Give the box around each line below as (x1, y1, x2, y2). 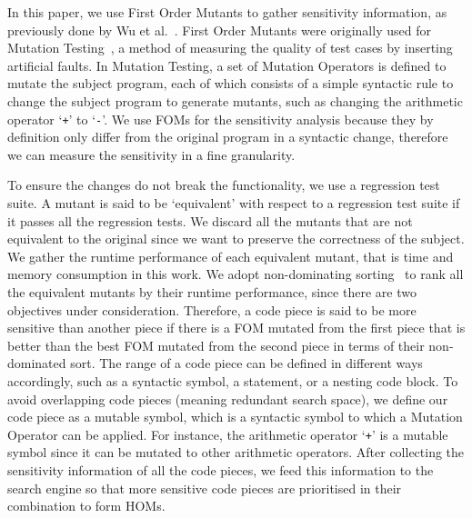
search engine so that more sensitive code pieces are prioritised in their (7, 478, 402, 497)
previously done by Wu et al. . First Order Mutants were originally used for (7, 20, 431, 39)
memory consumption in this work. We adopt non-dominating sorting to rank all (7, 264, 464, 284)
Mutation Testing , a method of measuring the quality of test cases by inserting (7, 38, 453, 57)
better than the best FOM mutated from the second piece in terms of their (7, 335, 425, 354)
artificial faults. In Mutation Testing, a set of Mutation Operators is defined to (7, 55, 447, 75)
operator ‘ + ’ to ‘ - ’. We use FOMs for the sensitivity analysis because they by (7, 109, 434, 128)
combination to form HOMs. (7, 496, 166, 515)
